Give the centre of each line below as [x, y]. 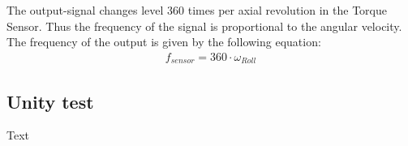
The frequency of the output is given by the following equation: [164, 42]
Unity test [50, 101]
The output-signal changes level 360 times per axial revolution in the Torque [197, 10]
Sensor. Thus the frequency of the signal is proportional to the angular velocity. [204, 26]
